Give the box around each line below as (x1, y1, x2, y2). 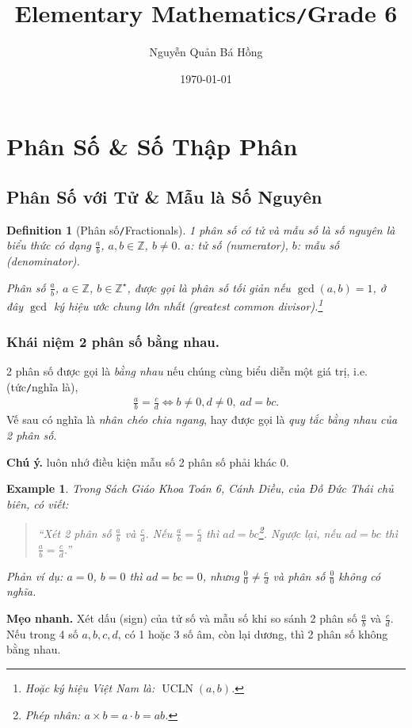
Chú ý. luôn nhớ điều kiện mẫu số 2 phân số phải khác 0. (6, 453, 289, 470)
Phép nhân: (25, 706, 81, 722)
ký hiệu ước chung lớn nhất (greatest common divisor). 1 (53, 295, 323, 314)
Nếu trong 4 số (6, 625, 78, 642)
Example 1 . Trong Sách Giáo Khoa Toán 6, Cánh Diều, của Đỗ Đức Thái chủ (6, 480, 394, 497)
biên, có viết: (6, 495, 69, 512)
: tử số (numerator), (190, 237, 288, 253)
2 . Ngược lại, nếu (258, 523, 341, 541)
